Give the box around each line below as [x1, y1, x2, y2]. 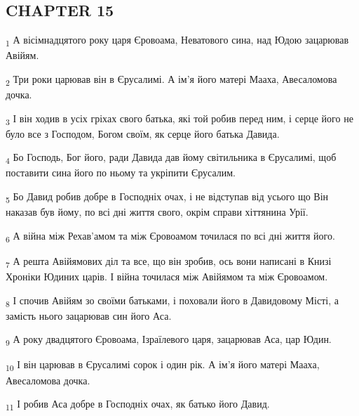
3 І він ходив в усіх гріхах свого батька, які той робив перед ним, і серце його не [6, 110, 353, 127]
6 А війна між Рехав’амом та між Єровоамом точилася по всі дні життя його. [6, 228, 335, 245]
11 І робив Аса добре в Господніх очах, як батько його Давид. [6, 396, 270, 412]
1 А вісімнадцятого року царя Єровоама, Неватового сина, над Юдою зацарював [6, 32, 349, 48]
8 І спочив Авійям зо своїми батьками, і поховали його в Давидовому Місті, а [6, 292, 339, 309]
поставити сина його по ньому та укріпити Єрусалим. [6, 165, 236, 180]
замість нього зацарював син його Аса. [6, 308, 172, 323]
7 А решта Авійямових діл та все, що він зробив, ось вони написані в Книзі [6, 253, 332, 270]
